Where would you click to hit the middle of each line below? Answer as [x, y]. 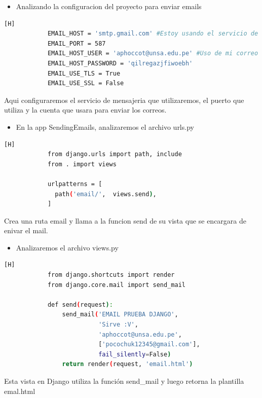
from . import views [82, 164]
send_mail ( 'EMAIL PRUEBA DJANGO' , [120, 315]
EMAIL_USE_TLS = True [84, 73]
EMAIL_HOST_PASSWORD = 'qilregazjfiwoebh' [120, 63]
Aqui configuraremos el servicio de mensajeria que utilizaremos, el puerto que [124, 100]
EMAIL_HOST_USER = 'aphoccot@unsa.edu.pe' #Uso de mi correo [153, 53]
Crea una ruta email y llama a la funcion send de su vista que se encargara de [125, 220]
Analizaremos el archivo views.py [67, 247]
